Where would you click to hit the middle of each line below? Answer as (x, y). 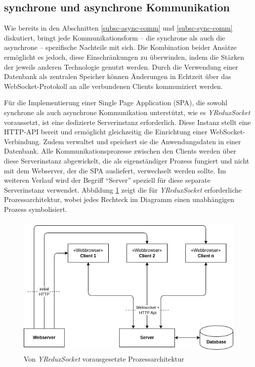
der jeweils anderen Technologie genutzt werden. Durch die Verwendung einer (121, 66)
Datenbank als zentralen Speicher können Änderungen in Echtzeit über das (118, 76)
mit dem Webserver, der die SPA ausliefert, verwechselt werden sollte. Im (115, 170)
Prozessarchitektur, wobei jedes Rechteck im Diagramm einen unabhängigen (119, 199)
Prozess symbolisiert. (36, 209)
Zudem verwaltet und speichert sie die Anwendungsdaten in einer (142, 141)
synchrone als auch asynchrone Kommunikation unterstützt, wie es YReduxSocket (127, 112)
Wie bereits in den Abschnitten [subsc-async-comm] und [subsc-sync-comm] (118, 28)
